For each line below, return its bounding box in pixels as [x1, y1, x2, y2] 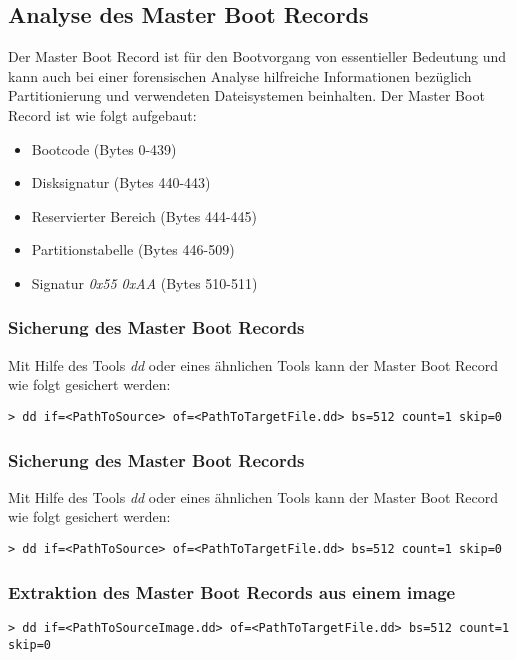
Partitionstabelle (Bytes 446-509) [31, 239, 235, 260]
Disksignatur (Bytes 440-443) [31, 172, 211, 193]
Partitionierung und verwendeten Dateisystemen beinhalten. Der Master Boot [8, 85, 485, 106]
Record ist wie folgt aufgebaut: [8, 104, 197, 125]
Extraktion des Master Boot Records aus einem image [8, 579, 456, 604]
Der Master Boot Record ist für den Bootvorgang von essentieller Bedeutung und [8, 46, 507, 67]
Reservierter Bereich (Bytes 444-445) [31, 205, 258, 226]
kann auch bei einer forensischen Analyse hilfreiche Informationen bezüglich [8, 65, 472, 86]
